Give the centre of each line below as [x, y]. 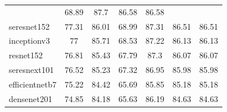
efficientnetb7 [33, 84]
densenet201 [31, 98]
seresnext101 [31, 70]
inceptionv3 [30, 41]
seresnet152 [29, 26]
